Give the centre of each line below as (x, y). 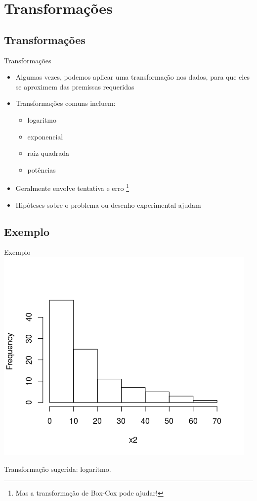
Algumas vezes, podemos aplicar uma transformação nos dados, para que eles (132, 77)
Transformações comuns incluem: (65, 103)
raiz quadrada (48, 153)
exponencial (45, 136)
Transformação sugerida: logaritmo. (58, 469)
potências (42, 169)
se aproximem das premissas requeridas (75, 86)
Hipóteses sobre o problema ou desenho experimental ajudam (108, 205)
